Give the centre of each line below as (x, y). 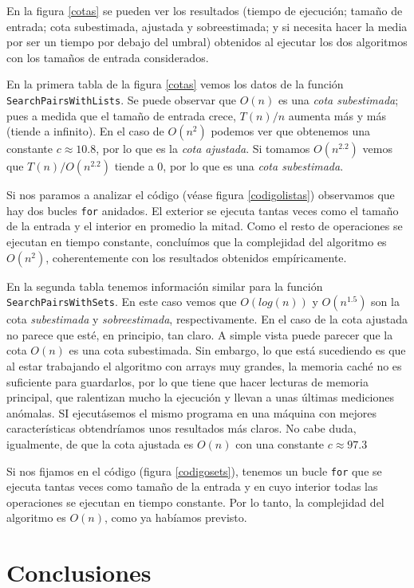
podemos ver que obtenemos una (291, 131)
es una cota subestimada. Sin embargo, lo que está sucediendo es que (237, 350)
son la (385, 302)
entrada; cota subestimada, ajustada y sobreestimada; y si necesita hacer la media (207, 26)
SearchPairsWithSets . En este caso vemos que (122, 302)
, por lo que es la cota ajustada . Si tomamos (203, 149)
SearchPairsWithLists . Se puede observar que (122, 99)
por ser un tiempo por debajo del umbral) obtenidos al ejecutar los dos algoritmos (207, 42)
